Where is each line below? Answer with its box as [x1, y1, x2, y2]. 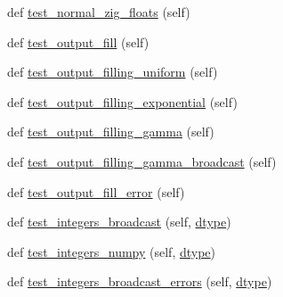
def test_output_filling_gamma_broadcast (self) [7, 152, 277, 170]
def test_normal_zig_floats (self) [7, 3, 190, 21]
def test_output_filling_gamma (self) [7, 122, 214, 141]
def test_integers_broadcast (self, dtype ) [7, 212, 231, 231]
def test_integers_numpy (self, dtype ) [7, 242, 216, 260]
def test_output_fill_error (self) [7, 182, 185, 201]
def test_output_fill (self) [7, 32, 150, 51]
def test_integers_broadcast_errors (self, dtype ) [7, 272, 272, 291]
